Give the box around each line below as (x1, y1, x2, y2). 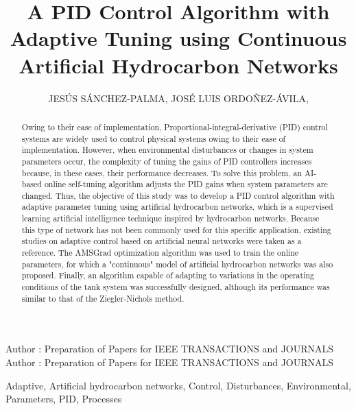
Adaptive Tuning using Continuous (10, 24, 347, 52)
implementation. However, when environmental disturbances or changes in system (21, 144, 313, 156)
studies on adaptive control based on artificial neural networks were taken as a (21, 235, 302, 247)
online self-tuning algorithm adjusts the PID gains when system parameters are (44, 178, 328, 190)
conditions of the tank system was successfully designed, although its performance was (21, 281, 330, 293)
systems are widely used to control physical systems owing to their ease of (21, 132, 286, 144)
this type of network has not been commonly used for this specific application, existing (21, 224, 331, 235)
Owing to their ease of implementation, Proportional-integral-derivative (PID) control (21, 121, 328, 132)
